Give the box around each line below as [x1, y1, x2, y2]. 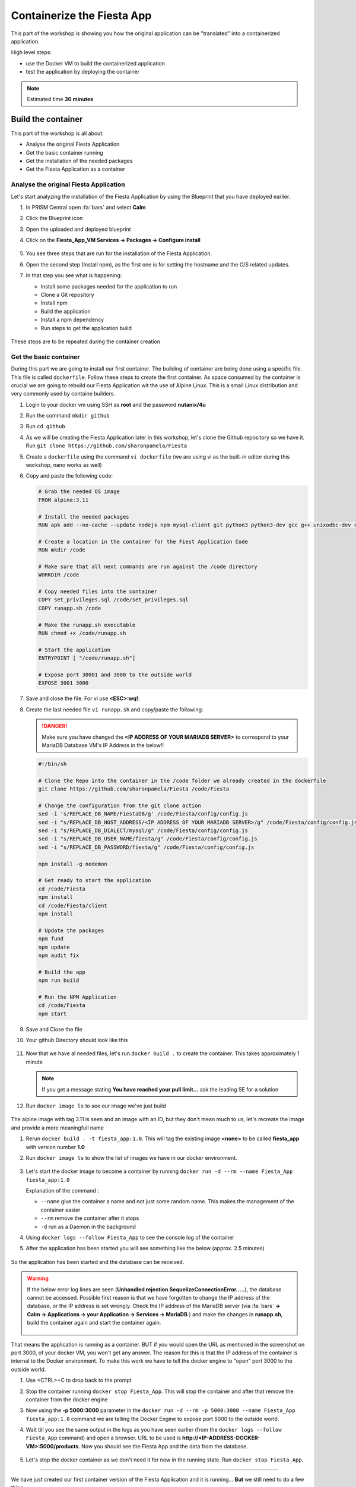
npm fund [38, 936, 64, 942]
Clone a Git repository [40, 291, 94, 299]
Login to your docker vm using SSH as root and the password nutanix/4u [26, 401, 206, 408]
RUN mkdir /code [38, 547, 86, 553]
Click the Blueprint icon [26, 215, 83, 222]
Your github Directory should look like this [26, 1037, 128, 1043]
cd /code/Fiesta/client [38, 902, 108, 909]
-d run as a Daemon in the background [40, 1223, 136, 1230]
